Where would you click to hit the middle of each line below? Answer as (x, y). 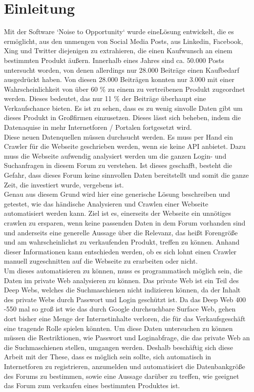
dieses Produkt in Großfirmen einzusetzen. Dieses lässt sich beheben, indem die (122, 117)
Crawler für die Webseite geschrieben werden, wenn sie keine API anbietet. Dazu (125, 146)
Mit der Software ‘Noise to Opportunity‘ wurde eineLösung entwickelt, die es (119, 31)
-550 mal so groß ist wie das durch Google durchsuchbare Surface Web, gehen (120, 309)
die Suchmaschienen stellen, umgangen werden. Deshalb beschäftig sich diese (118, 347)
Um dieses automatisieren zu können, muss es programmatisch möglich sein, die (123, 270)
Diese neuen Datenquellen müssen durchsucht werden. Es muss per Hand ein (119, 136)
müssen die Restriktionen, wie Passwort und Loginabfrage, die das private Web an (127, 338)
